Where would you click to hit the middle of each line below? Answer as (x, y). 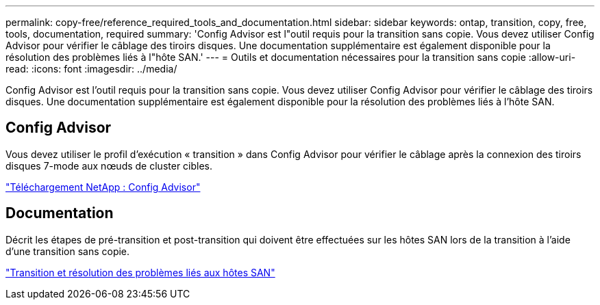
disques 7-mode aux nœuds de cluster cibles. (109, 165)
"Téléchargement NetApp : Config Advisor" (103, 187)
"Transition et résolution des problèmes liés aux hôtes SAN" (140, 272)
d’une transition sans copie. (68, 251)
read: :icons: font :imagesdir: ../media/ (91, 69)
